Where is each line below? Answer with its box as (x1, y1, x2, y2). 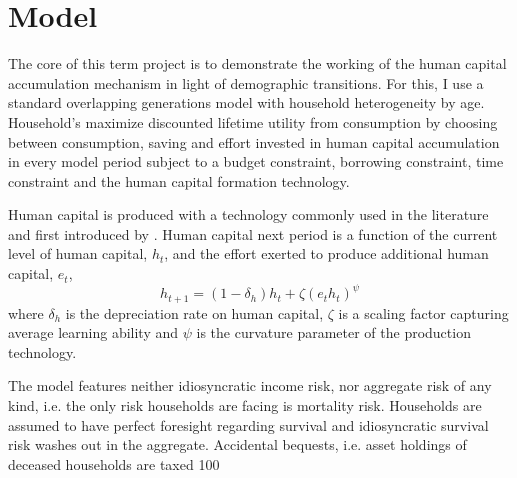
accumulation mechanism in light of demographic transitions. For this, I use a (8, 72, 484, 93)
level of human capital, (8, 243, 148, 264)
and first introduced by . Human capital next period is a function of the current (8, 223, 498, 244)
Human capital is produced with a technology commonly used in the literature (8, 204, 489, 225)
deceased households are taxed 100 (8, 453, 220, 474)
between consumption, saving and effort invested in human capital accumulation (8, 131, 500, 152)
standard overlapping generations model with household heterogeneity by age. (8, 92, 485, 113)
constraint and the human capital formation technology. (8, 170, 350, 191)
